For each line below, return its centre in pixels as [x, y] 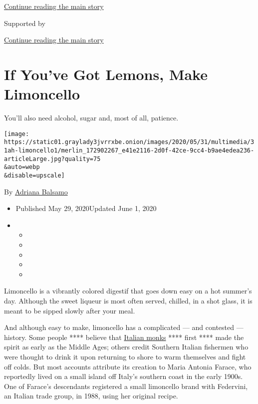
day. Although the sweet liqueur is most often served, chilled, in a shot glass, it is [128, 300]
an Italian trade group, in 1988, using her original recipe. [91, 396]
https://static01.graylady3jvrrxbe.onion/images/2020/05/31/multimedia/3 [129, 142]
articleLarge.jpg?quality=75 [52, 159]
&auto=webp [22, 167]
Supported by [25, 23]
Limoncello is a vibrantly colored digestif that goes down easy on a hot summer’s [128, 291]
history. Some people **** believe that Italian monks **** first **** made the [124, 337]
